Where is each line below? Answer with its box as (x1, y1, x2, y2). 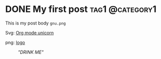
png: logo (5, 39, 25, 45)
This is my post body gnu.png (5, 20, 66, 26)
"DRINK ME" (18, 49, 44, 55)
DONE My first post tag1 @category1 (5, 3, 157, 15)
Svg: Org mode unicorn (5, 29, 54, 35)
